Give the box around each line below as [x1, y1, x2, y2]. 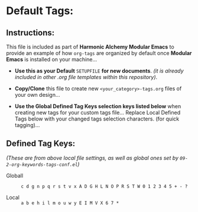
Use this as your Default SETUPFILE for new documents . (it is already [14, 67, 184, 74]
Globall [6, 172, 24, 179]
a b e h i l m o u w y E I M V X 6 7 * [21, 200, 119, 206]
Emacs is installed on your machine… [6, 56, 98, 63]
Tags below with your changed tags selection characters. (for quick [14, 115, 180, 122]
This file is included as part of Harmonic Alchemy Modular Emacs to [6, 43, 174, 50]
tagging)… [14, 122, 40, 128]
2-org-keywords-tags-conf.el [6, 161, 78, 168]
